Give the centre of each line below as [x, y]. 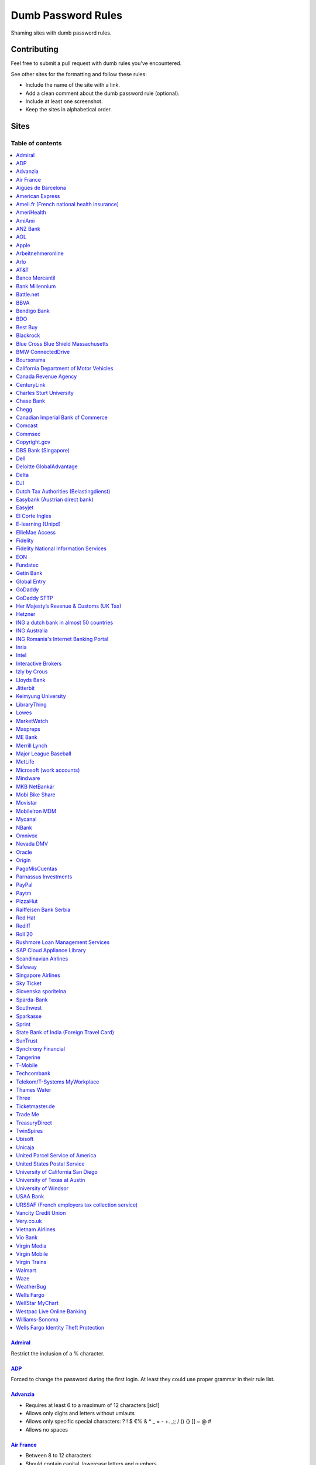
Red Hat [26, 918]
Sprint [23, 1024]
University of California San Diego [57, 1172]
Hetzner [26, 614]
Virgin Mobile [32, 1253]
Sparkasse [29, 1016]
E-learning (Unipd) [38, 524]
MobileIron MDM [36, 811]
